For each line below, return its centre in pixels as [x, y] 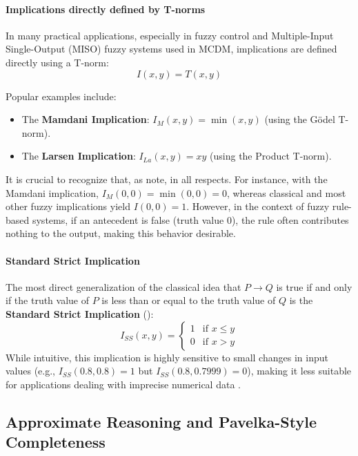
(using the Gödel [300, 119]
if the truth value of [48, 300]
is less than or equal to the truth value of [189, 300]
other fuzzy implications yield [68, 206]
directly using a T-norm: [57, 62]
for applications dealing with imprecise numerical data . [123, 384]
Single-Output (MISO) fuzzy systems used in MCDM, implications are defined [171, 49]
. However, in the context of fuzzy [258, 206]
